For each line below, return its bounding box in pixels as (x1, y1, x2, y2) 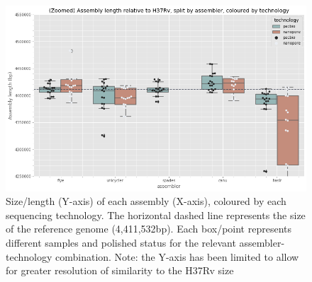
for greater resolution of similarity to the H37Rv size (6, 263, 234, 278)
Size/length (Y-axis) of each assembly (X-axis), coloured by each (6, 194, 286, 208)
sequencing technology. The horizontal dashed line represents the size (6, 207, 306, 222)
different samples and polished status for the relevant (6, 235, 236, 250)
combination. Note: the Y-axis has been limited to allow (55, 249, 299, 264)
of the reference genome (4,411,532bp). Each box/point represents (6, 221, 292, 236)
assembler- (239, 235, 285, 250)
